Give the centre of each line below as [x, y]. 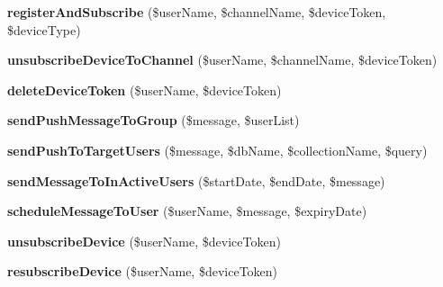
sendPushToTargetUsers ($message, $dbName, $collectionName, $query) [217, 150]
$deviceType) [44, 29]
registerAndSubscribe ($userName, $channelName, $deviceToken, [197, 12]
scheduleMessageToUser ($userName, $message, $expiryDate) [187, 211]
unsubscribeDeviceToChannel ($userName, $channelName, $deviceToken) [222, 60]
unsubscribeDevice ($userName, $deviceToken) [144, 241]
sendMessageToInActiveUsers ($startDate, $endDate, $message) [196, 180]
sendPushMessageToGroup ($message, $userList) [154, 120]
